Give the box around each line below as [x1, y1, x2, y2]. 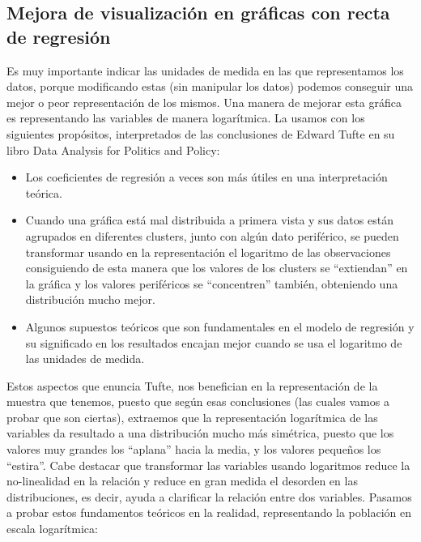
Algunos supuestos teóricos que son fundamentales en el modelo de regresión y [25, 318, 415, 335]
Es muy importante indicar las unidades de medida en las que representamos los [6, 62, 404, 79]
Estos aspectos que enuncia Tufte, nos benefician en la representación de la [6, 377, 378, 394]
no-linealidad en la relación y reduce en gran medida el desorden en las [6, 472, 358, 489]
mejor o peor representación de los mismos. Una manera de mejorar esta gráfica [6, 93, 402, 110]
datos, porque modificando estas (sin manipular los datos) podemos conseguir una [6, 78, 414, 95]
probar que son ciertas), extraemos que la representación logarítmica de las [6, 408, 378, 425]
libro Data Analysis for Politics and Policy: [6, 141, 220, 158]
